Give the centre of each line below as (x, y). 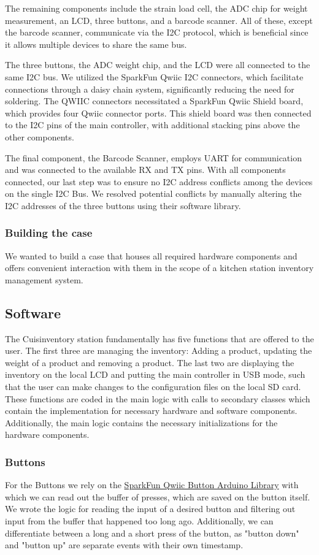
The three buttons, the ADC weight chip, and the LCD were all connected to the (158, 65)
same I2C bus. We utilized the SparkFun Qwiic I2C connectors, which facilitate (154, 76)
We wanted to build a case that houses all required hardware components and (151, 255)
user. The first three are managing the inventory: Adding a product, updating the (159, 350)
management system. (44, 279)
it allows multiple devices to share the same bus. (96, 44)
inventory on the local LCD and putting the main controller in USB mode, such (155, 374)
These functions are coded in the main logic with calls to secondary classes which (158, 398)
